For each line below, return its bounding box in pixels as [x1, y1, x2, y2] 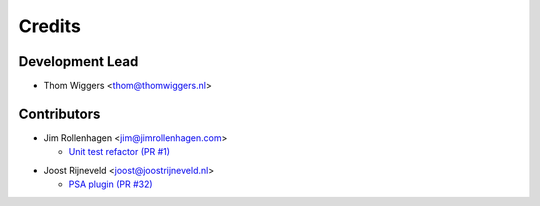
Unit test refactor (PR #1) [68, 146, 170, 158]
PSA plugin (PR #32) [68, 178, 154, 190]
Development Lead [18, 53, 139, 70]
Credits [18, 15, 82, 37]
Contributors [18, 105, 101, 122]
